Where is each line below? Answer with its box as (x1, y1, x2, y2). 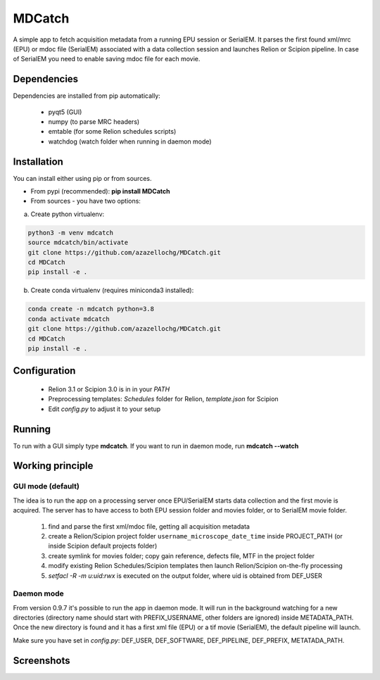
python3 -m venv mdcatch (27, 229, 114, 237)
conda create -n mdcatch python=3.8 (27, 305, 155, 313)
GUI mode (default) (13, 481, 80, 491)
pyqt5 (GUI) (48, 108, 82, 116)
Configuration (13, 365, 76, 377)
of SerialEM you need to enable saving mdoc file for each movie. (13, 55, 201, 63)
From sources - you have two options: (30, 197, 141, 206)
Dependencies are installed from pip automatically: (13, 92, 161, 100)
